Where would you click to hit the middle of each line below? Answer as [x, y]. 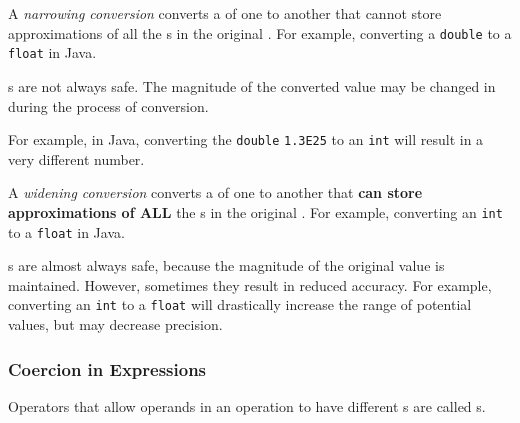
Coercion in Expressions [107, 368]
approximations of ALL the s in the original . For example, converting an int [255, 211]
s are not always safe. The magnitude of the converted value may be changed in [252, 85]
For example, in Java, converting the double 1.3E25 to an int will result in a [246, 139]
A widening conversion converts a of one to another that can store [215, 192]
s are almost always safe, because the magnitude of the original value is [226, 265]
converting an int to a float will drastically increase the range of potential [240, 304]
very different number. [76, 158]
